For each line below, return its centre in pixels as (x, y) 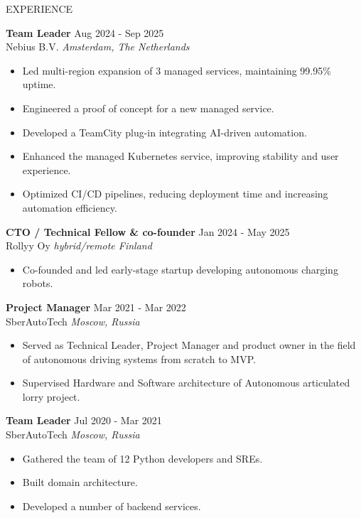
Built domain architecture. (80, 482)
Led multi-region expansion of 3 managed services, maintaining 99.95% (177, 70)
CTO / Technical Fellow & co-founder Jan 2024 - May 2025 (148, 231)
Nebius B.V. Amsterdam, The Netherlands (98, 47)
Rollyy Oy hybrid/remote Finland (79, 245)
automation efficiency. (70, 207)
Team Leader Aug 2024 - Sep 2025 (85, 32)
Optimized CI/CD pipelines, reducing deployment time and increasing (175, 194)
